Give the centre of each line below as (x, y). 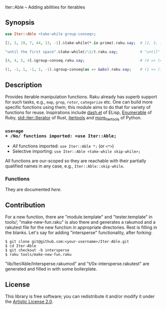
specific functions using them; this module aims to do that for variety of (78, 107)
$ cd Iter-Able (21, 246)
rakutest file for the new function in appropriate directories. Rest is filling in (81, 227)
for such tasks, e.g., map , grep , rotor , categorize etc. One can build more (79, 102)
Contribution (25, 205)
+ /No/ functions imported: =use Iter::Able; (61, 136)
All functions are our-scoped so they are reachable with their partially (76, 161)
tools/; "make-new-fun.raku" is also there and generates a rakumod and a (80, 222)
